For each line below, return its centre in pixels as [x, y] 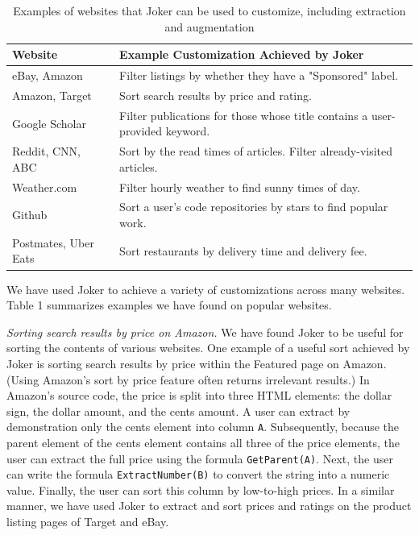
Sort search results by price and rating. [216, 95]
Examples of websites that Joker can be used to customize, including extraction [209, 10]
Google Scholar [49, 123]
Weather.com [45, 187]
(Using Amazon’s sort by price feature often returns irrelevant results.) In [188, 379]
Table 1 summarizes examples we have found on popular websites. [169, 305]
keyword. [188, 131]
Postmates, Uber [53, 242]
